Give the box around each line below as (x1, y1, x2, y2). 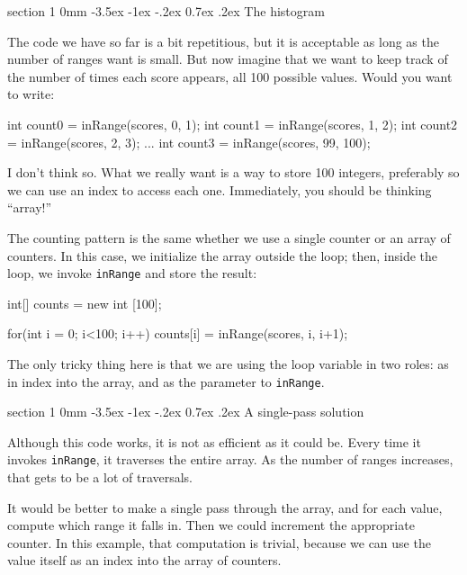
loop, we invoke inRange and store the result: (7, 264, 257, 283)
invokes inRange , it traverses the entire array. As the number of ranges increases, (7, 450, 454, 469)
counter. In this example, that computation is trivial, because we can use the (7, 533, 431, 552)
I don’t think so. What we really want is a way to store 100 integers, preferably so (7, 163, 460, 182)
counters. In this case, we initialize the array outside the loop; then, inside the (7, 246, 438, 265)
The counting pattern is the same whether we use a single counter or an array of (7, 228, 451, 247)
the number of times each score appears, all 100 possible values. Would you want (7, 67, 453, 85)
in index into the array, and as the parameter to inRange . (7, 372, 325, 391)
